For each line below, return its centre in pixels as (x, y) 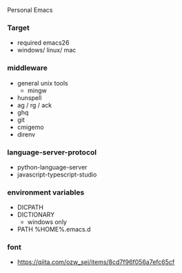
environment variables (46, 192)
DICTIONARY (36, 215)
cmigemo (30, 127)
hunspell (29, 98)
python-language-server (52, 167)
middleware (28, 68)
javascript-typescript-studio (57, 174)
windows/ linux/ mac (47, 50)
